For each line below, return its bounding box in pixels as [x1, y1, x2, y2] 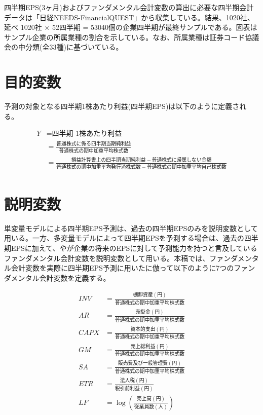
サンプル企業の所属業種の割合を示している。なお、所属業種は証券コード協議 [4, 31, 259, 42]
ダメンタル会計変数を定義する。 [4, 272, 110, 283]
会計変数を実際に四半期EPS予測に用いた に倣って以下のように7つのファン [11, 262, 255, 273]
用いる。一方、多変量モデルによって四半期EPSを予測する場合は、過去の [4, 233, 244, 243]
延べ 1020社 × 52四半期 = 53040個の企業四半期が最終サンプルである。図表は [4, 22, 257, 32]
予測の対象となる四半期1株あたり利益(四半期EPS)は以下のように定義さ [4, 101, 240, 111]
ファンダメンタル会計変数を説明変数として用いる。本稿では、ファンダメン [4, 252, 252, 263]
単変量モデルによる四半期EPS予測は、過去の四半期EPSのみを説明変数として [4, 222, 258, 233]
